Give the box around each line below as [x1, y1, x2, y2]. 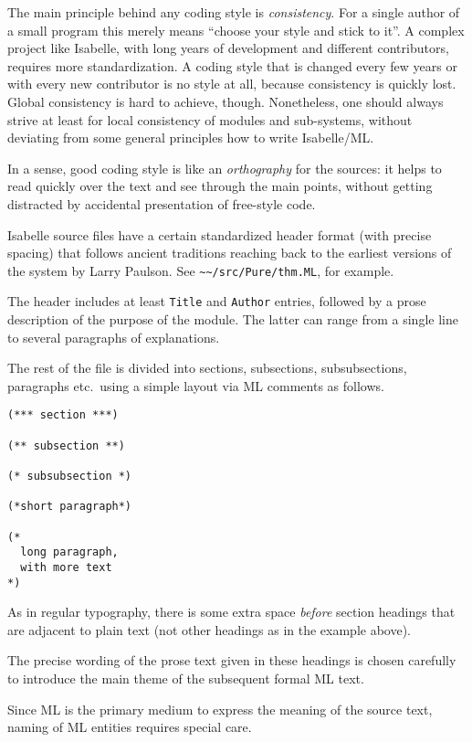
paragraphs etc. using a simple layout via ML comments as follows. [7, 376, 384, 395]
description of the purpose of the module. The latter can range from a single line [7, 310, 458, 329]
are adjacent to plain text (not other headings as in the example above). [7, 620, 412, 639]
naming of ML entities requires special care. [7, 717, 252, 737]
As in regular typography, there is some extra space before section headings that [7, 602, 456, 621]
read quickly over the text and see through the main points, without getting [7, 176, 433, 196]
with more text [20, 560, 112, 574]
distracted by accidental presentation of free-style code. [7, 194, 316, 213]
